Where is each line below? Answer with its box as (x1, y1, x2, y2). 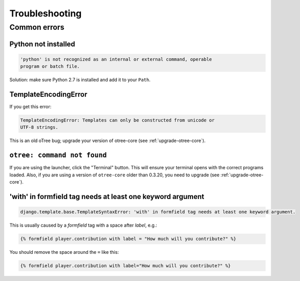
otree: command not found (9, 151, 107, 159)
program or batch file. (20, 64, 80, 69)
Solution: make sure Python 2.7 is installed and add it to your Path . (9, 77, 151, 83)
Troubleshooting (9, 8, 82, 19)
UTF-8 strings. (20, 125, 58, 130)
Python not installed (9, 39, 75, 48)
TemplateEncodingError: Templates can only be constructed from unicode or (20, 117, 215, 123)
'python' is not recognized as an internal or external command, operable (20, 56, 212, 62)
